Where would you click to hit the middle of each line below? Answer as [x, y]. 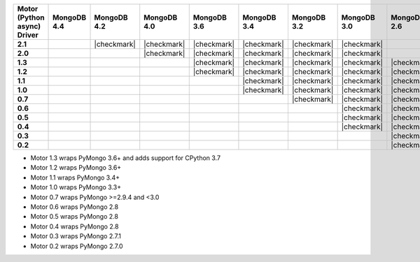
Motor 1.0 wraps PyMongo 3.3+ [76, 187]
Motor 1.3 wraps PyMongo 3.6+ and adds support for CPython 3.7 [125, 158]
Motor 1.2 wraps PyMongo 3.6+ [76, 168]
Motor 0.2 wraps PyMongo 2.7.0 [77, 246]
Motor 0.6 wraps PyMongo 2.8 [75, 207]
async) [29, 26]
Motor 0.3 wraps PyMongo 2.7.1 [76, 236]
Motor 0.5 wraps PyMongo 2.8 [75, 217]
